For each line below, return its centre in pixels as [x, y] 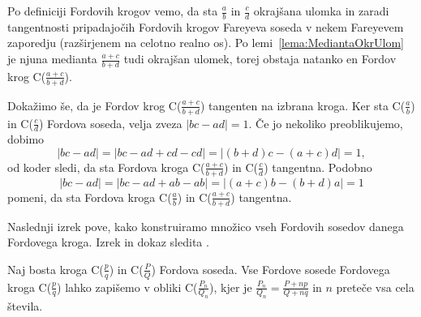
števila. [25, 306]
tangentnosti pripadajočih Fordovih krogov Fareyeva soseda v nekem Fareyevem [206, 26]
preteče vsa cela [375, 287]
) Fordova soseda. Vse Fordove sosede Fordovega [271, 269]
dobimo [26, 139]
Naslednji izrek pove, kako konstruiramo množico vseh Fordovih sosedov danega [206, 226]
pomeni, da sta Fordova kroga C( [90, 197]
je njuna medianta [52, 59]
